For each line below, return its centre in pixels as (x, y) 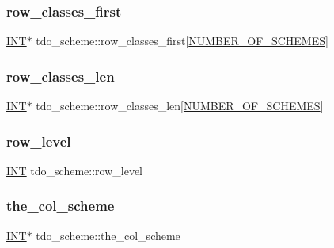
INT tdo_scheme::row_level (74, 170)
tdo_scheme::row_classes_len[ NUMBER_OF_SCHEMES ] (180, 106)
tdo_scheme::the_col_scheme (108, 235)
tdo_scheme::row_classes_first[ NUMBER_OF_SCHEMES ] (182, 41)
